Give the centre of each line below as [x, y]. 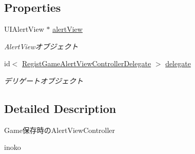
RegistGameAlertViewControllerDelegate [87, 63]
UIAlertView [24, 29]
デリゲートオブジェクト [44, 80]
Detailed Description [60, 108]
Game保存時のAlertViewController [60, 130]
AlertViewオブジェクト [41, 46]
